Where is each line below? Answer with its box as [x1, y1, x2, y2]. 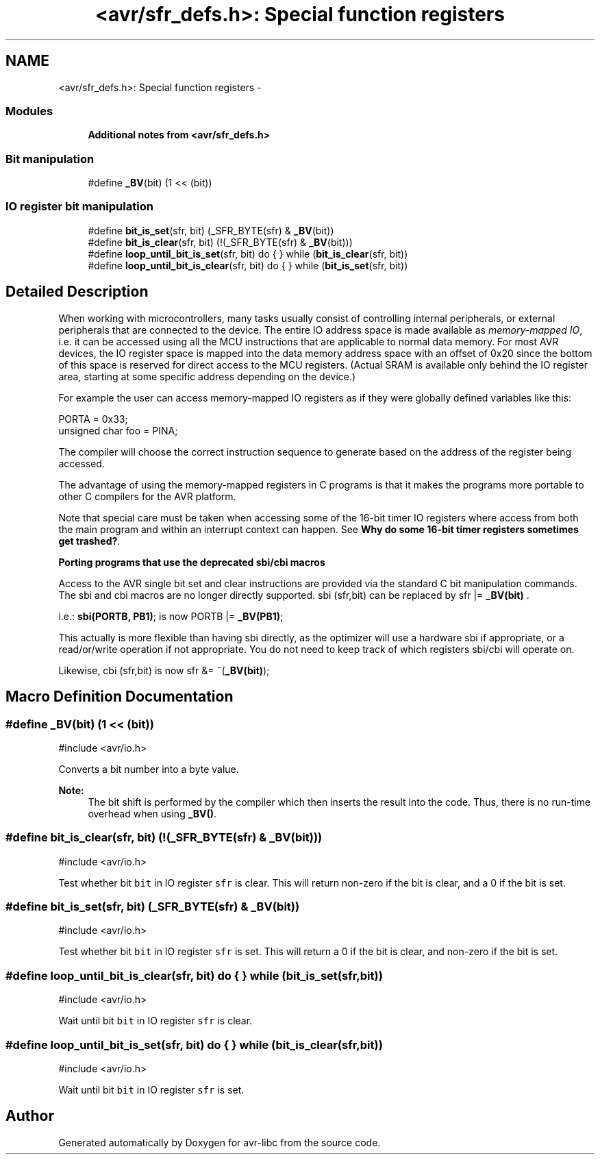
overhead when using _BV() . [88, 807, 217, 819]
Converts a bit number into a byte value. [58, 763, 239, 775]
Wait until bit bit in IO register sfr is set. [58, 1083, 245, 1096]
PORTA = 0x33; [58, 412, 128, 425]
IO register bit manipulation [5, 199, 153, 214]
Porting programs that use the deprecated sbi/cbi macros [58, 556, 325, 568]
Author [5, 1107, 54, 1125]
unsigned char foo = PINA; [58, 424, 178, 436]
